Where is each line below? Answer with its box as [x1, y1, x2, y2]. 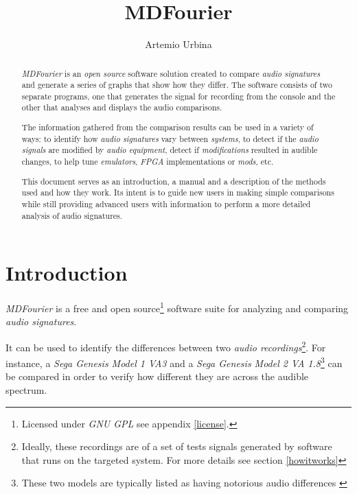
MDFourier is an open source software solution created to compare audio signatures [21, 67, 321, 79]
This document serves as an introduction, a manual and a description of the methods [21, 175, 326, 187]
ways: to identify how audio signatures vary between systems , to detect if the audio [21, 132, 319, 144]
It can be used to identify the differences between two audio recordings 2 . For [5, 338, 326, 354]
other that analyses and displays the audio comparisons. [21, 102, 222, 113]
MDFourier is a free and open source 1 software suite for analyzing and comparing [5, 299, 349, 315]
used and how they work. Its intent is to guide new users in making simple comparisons [21, 187, 334, 198]
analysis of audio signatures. [21, 209, 123, 221]
